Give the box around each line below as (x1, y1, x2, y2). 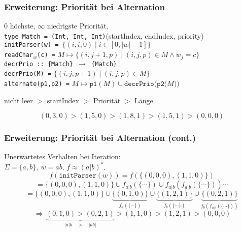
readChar (4, 51, 33, 59)
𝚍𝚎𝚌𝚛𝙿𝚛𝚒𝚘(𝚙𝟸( (124, 80, 167, 88)
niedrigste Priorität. (47, 20, 109, 31)
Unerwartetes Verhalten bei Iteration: (4, 151, 121, 162)
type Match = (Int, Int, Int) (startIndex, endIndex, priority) (4, 30, 204, 41)
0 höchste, (4, 20, 36, 31)
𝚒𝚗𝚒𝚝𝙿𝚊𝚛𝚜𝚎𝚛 (59, 172, 96, 180)
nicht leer (4, 95, 33, 105)
